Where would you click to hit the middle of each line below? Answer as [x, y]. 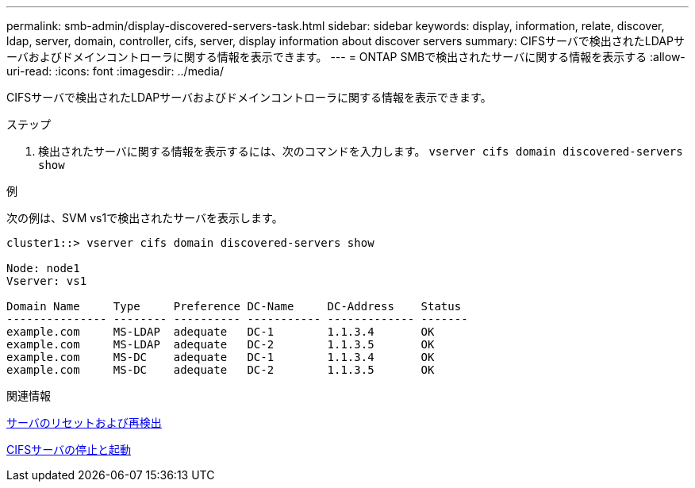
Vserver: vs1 [47, 281]
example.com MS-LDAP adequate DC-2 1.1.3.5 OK [221, 344]
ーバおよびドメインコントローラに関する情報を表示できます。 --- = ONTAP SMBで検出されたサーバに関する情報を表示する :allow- [346, 57]
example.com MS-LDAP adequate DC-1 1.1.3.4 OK [221, 332]
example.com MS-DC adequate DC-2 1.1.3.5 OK [221, 370]
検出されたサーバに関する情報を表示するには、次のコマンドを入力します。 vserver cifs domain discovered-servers [361, 151]
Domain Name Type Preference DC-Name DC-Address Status [234, 306]
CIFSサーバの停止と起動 [69, 450]
